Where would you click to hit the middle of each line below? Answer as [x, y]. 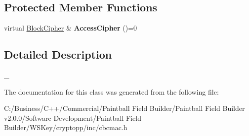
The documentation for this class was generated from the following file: [111, 91]
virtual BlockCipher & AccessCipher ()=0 [71, 28]
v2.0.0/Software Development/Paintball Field [73, 118]
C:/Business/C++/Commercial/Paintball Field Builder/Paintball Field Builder [124, 108]
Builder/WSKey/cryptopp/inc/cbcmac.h [66, 127]
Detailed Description [58, 54]
